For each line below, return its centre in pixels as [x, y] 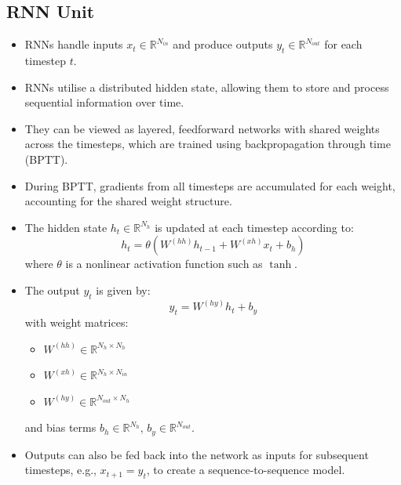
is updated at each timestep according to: [254, 227]
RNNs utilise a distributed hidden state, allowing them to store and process [207, 87]
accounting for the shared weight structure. [128, 201]
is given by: [123, 290]
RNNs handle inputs [74, 44]
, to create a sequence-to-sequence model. [246, 470]
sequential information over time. [104, 102]
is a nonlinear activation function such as [164, 264]
